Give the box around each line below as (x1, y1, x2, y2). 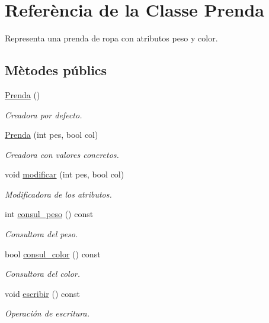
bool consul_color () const (5, 247, 101, 260)
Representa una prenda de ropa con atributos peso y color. (5, 32, 218, 44)
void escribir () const (5, 287, 81, 299)
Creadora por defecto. (5, 108, 82, 121)
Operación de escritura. (5, 307, 89, 319)
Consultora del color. (5, 267, 81, 280)
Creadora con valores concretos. (5, 148, 119, 160)
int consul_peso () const (5, 208, 94, 220)
